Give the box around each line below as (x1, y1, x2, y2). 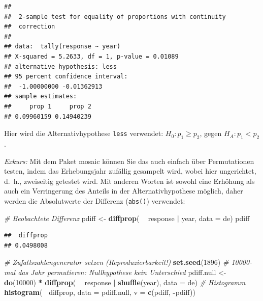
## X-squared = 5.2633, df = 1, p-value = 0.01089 (4, 52, 179, 60)
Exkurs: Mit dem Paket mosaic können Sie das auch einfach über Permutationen (4, 155, 254, 166)
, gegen (200, 128, 222, 139)
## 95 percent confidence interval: (4, 73, 128, 80)
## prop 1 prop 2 (4, 102, 91, 110)
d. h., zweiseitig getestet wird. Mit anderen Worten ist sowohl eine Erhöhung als (4, 175, 255, 186)
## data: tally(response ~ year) (4, 43, 121, 50)
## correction (4, 23, 55, 31)
